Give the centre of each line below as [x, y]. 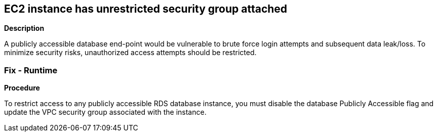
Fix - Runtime [31, 70]
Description [24, 28]
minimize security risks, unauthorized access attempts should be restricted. [130, 53]
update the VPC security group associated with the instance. [105, 112]
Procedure [22, 88]
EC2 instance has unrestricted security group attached [146, 9]
